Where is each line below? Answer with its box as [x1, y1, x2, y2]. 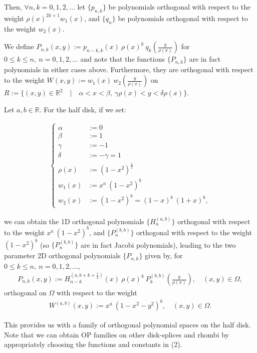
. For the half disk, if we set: [39, 104, 126, 114]
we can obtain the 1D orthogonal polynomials [4, 216, 144, 226]
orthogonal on [4, 287, 47, 298]
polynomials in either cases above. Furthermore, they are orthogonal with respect [4, 64, 253, 74]
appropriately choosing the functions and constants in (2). [4, 339, 182, 349]
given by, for [145, 250, 183, 261]
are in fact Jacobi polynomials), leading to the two [80, 239, 236, 250]
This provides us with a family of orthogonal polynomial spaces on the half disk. [4, 319, 251, 330]
